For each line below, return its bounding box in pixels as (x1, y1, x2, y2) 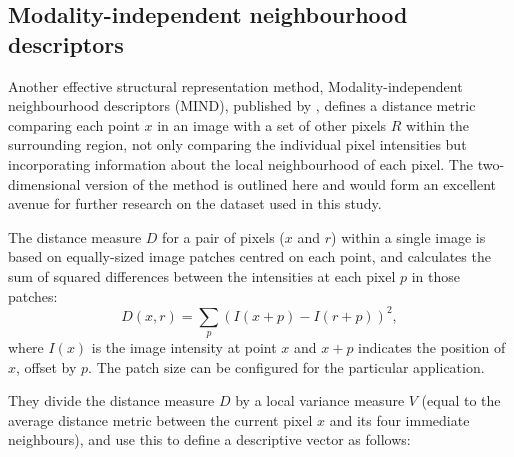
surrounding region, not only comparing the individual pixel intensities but (8, 134, 467, 155)
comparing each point (8, 114, 140, 135)
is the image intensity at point (91, 337, 277, 358)
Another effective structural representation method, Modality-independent (8, 75, 463, 96)
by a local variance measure (235, 390, 405, 411)
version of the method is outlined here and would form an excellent (85, 173, 497, 194)
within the (406, 114, 470, 135)
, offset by (16, 356, 77, 377)
